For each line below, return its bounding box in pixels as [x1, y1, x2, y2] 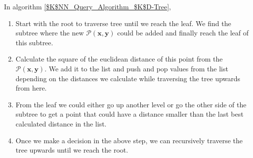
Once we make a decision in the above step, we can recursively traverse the [15, 135, 243, 145]
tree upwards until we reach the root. [15, 145, 128, 155]
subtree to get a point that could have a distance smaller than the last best [15, 109, 244, 119]
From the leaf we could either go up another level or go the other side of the [15, 99, 247, 109]
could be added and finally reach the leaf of [117, 28, 249, 38]
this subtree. [15, 37, 53, 47]
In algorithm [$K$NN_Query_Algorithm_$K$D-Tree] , [4, 1, 171, 11]
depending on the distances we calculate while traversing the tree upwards [15, 73, 241, 83]
